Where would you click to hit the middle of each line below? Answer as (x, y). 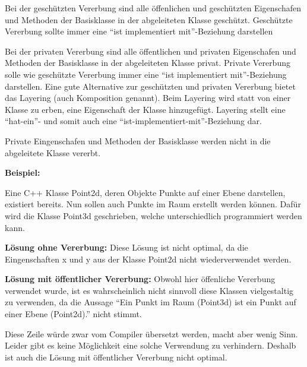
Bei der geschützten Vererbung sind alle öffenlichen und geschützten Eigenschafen (153, 8)
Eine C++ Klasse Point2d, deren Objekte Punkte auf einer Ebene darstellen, (145, 192)
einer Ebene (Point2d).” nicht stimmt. (73, 314)
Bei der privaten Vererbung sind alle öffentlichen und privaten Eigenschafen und (151, 51)
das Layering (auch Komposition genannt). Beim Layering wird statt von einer (148, 98)
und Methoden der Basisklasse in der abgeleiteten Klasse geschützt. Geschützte (149, 19)
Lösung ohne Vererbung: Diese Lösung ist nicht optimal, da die (126, 247)
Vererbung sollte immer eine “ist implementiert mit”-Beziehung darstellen (139, 31)
